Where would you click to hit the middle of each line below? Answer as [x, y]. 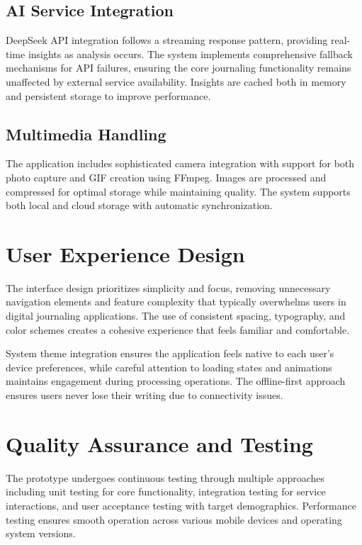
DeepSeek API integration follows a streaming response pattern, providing [167, 40]
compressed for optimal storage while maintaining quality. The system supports [178, 191]
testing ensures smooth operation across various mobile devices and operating [174, 519]
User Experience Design [125, 253]
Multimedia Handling [86, 134]
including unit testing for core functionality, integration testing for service [166, 491]
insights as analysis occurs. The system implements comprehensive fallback [190, 54]
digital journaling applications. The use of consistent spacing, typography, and [176, 316]
